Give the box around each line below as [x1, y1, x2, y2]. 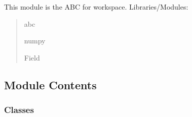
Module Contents [4, 77, 97, 92]
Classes [4, 103, 34, 116]
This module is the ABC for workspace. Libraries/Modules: [4, 2, 188, 12]
